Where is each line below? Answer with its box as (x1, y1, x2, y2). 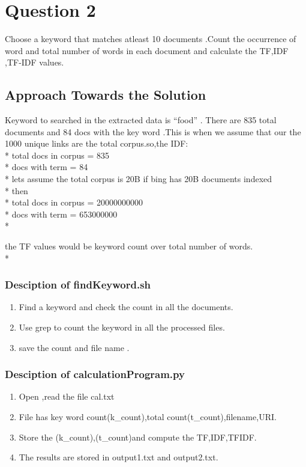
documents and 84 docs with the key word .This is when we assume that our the (5, 125, 301, 138)
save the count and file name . (19, 341, 130, 353)
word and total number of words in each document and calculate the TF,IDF (5, 44, 289, 56)
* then (5, 184, 28, 197)
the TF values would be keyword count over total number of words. (5, 240, 253, 252)
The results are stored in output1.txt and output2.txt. (19, 451, 218, 463)
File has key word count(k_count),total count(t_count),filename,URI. (19, 411, 277, 423)
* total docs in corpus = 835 (5, 148, 110, 161)
